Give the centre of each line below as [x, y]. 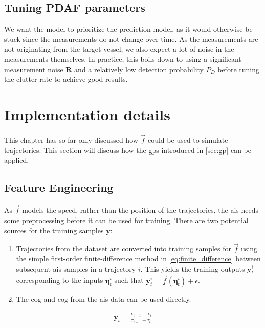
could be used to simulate [188, 140]
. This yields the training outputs [193, 268]
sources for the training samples [54, 230]
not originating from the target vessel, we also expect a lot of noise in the [119, 49]
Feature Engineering [59, 188]
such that [129, 280]
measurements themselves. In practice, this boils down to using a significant [123, 59]
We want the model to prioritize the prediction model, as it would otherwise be [128, 29]
